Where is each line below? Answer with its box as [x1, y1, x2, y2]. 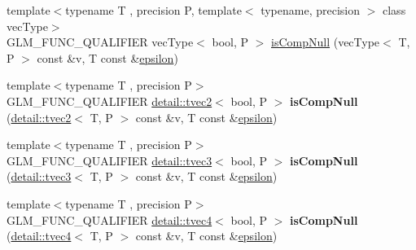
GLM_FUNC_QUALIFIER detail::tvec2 [7, 92, 212, 109]
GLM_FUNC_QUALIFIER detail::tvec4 [7, 211, 212, 228]
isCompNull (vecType [271, 33, 380, 50]
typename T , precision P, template [65, 2, 242, 18]
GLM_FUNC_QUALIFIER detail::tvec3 [7, 151, 212, 169]
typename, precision [261, 2, 361, 18]
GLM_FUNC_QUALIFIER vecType [7, 33, 194, 50]
